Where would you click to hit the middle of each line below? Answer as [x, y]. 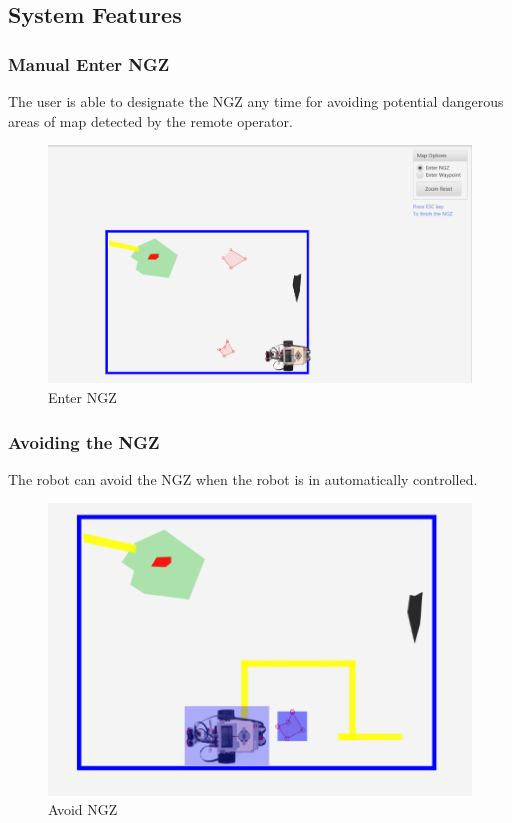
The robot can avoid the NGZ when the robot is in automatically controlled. [243, 478]
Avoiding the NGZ [84, 441]
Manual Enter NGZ [89, 63]
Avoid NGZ [83, 809]
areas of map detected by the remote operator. [150, 120]
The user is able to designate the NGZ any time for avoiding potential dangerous [256, 101]
